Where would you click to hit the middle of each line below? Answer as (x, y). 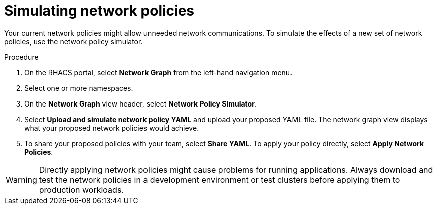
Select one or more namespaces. (79, 88)
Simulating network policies (99, 11)
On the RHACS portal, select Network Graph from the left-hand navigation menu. (158, 72)
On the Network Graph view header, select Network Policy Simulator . (140, 103)
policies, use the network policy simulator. (74, 41)
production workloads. (81, 190)
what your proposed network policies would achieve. (112, 128)
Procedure (21, 57)
